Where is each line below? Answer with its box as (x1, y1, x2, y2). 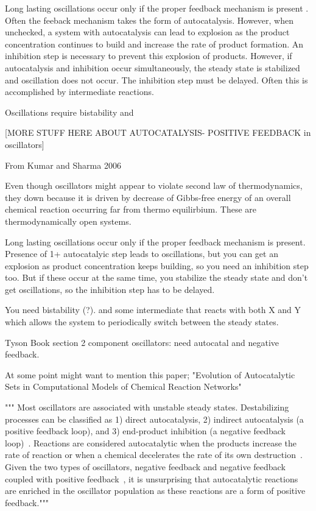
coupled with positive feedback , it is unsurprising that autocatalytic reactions (5, 472, 298, 485)
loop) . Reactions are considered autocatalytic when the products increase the (5, 436, 297, 449)
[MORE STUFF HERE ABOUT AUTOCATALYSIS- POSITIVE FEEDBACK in (5, 126, 311, 139)
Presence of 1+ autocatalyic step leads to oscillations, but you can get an (5, 247, 278, 260)
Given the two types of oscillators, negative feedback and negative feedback (5, 460, 286, 473)
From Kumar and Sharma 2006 (5, 158, 121, 171)
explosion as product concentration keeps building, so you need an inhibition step (5, 259, 309, 272)
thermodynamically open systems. (5, 214, 132, 227)
